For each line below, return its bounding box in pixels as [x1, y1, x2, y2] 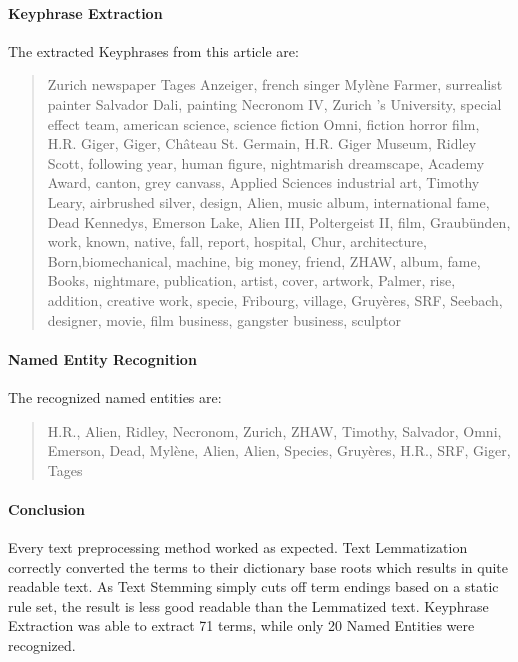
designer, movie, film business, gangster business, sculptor [47, 309, 401, 330]
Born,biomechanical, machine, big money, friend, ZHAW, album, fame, [47, 250, 481, 271]
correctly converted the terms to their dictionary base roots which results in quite [8, 556, 509, 577]
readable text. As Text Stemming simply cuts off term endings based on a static [8, 576, 499, 597]
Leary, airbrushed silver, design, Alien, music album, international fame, [47, 191, 490, 212]
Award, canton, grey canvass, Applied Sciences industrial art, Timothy [47, 172, 480, 193]
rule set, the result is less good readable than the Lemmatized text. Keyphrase [8, 595, 489, 616]
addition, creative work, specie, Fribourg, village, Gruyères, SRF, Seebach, [47, 289, 503, 310]
